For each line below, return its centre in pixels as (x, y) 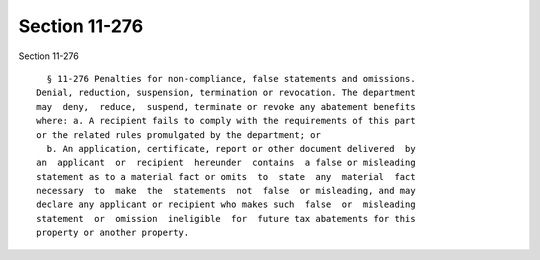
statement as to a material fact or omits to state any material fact (226, 176)
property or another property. (113, 233)
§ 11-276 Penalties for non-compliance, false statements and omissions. (231, 78)
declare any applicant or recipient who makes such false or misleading (226, 204)
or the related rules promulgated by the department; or (179, 134)
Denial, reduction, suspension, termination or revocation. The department (226, 93)
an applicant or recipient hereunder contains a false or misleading (226, 163)
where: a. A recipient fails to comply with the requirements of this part (226, 121)
